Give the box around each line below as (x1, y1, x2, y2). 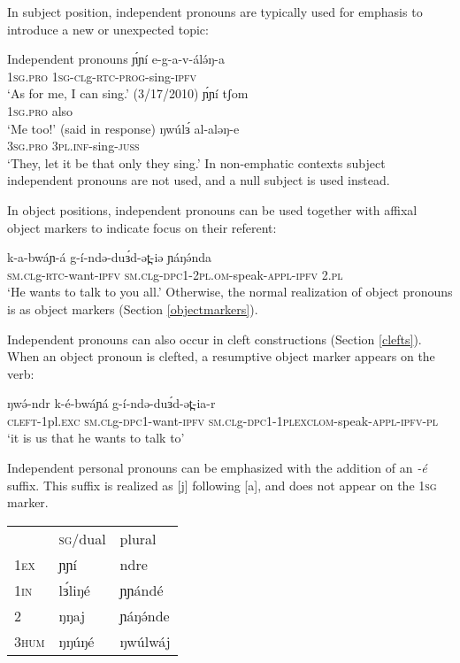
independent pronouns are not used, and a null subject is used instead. (7, 171, 390, 189)
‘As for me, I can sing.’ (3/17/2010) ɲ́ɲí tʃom (7, 84, 249, 103)
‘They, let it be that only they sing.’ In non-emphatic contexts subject (7, 153, 386, 172)
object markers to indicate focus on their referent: (7, 218, 277, 236)
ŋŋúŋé (58, 630, 95, 651)
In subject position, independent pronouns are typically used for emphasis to (7, 3, 423, 20)
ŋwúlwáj (119, 630, 171, 651)
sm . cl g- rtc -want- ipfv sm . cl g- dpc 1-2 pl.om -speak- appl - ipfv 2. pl (7, 265, 343, 283)
